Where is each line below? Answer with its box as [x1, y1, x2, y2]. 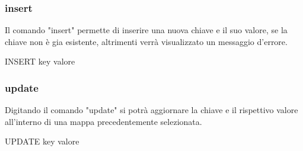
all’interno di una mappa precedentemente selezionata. [5, 115, 202, 127]
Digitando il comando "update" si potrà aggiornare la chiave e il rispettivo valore [5, 104, 298, 116]
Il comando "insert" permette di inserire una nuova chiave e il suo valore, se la [5, 24, 288, 36]
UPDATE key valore [5, 135, 79, 147]
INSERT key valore [5, 55, 75, 68]
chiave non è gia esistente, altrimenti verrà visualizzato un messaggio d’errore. [5, 35, 288, 47]
